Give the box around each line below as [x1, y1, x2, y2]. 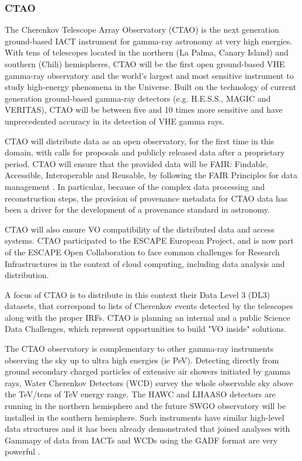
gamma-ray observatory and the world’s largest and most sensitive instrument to [5, 69, 294, 81]
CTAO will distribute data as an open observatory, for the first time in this [5, 134, 275, 147]
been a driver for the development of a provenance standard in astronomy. [5, 203, 270, 216]
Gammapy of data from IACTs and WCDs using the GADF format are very [5, 434, 278, 446]
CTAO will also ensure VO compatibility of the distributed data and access [5, 223, 275, 235]
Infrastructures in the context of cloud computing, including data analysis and [5, 257, 285, 269]
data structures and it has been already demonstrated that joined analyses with [5, 422, 290, 435]
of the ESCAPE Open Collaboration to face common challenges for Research [5, 245, 280, 258]
